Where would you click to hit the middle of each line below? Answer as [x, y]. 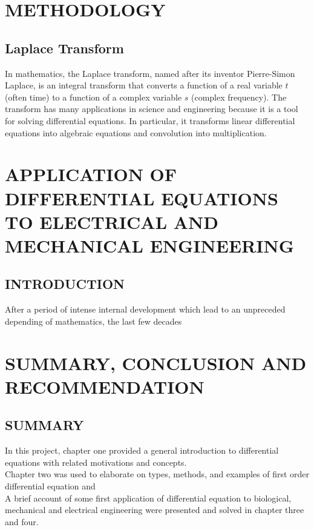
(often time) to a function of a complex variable [93, 97]
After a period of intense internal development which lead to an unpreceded [145, 309]
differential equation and [50, 486]
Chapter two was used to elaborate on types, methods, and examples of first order [157, 474]
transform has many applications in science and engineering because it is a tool [152, 109]
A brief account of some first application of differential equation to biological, [148, 498]
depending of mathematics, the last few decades [93, 321]
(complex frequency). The [239, 97]
